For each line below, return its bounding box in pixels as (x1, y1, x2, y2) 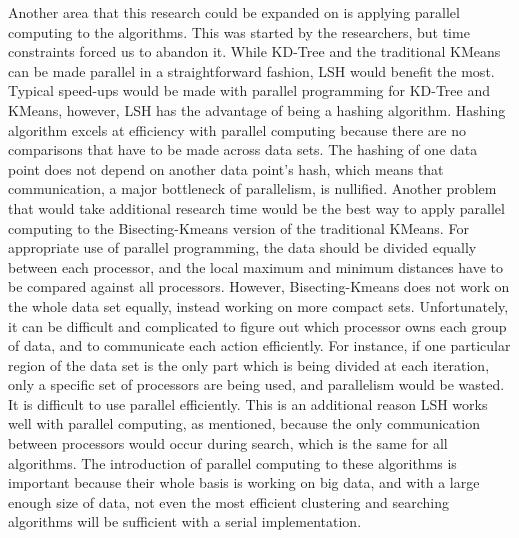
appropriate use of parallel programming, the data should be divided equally (8, 237, 477, 258)
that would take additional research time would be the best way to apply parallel (8, 197, 505, 218)
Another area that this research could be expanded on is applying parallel (8, 2, 460, 22)
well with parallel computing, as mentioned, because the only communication (8, 413, 480, 434)
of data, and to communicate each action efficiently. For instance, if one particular (8, 335, 511, 356)
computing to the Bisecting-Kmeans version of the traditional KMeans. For (8, 217, 469, 238)
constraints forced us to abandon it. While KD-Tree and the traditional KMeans (8, 41, 501, 62)
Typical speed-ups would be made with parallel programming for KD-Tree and (8, 80, 491, 101)
